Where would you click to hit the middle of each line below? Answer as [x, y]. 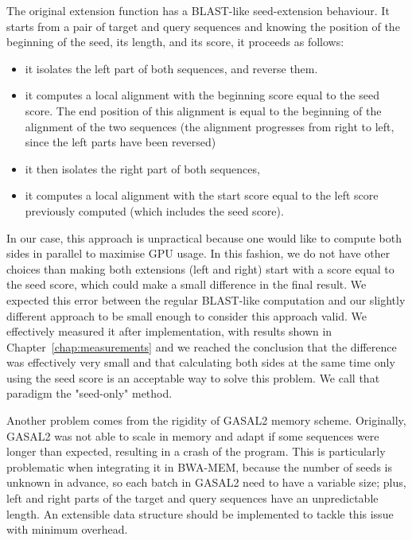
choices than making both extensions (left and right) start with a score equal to [200, 268]
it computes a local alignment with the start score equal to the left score [202, 195]
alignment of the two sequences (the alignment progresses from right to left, [210, 126]
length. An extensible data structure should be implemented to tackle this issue [200, 513]
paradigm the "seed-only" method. [89, 393]
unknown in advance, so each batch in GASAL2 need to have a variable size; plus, [206, 482]
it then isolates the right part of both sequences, [142, 168]
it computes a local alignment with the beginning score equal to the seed [202, 95]
